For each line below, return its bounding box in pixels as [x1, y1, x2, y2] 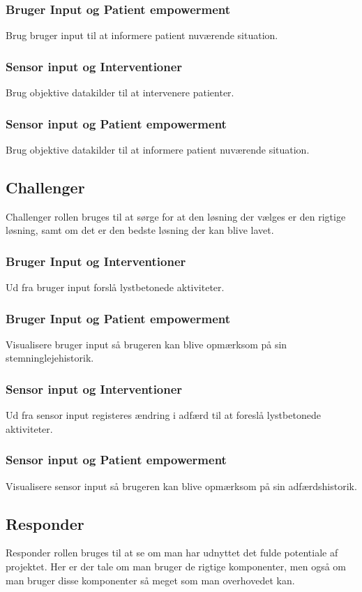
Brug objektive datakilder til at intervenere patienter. [6, 85, 234, 100]
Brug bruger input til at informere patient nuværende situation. [6, 28, 278, 43]
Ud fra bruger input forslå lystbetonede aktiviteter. [6, 280, 225, 295]
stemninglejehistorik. [6, 350, 94, 365]
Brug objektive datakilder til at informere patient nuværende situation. [6, 142, 310, 156]
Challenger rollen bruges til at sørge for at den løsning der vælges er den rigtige [6, 209, 346, 223]
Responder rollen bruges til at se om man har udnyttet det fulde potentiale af [6, 545, 338, 560]
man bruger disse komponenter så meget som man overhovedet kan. [6, 572, 295, 587]
